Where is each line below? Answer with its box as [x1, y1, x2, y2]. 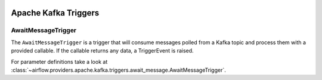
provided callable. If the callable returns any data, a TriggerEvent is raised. [11, 47, 194, 54]
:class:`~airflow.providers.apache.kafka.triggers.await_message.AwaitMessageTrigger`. [11, 66, 226, 73]
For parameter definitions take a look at [11, 58, 108, 65]
